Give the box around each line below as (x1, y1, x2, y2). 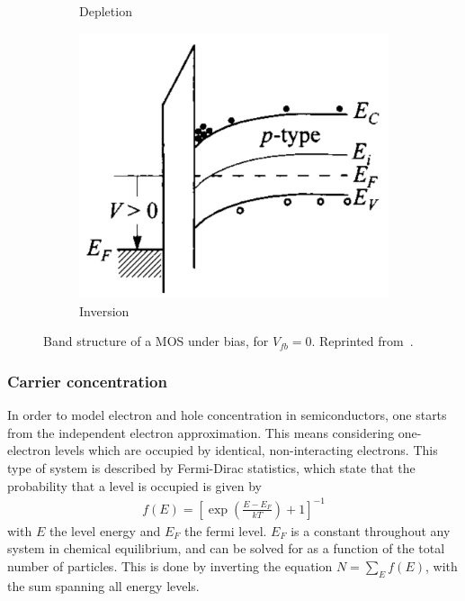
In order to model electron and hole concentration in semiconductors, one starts (7, 405, 447, 424)
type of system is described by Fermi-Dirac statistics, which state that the (7, 459, 416, 477)
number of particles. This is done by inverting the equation (7, 556, 333, 575)
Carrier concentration (7, 369, 167, 392)
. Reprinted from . (311, 332, 414, 351)
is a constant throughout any (291, 521, 451, 540)
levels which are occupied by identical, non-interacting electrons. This (54, 441, 438, 460)
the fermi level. (183, 521, 267, 540)
